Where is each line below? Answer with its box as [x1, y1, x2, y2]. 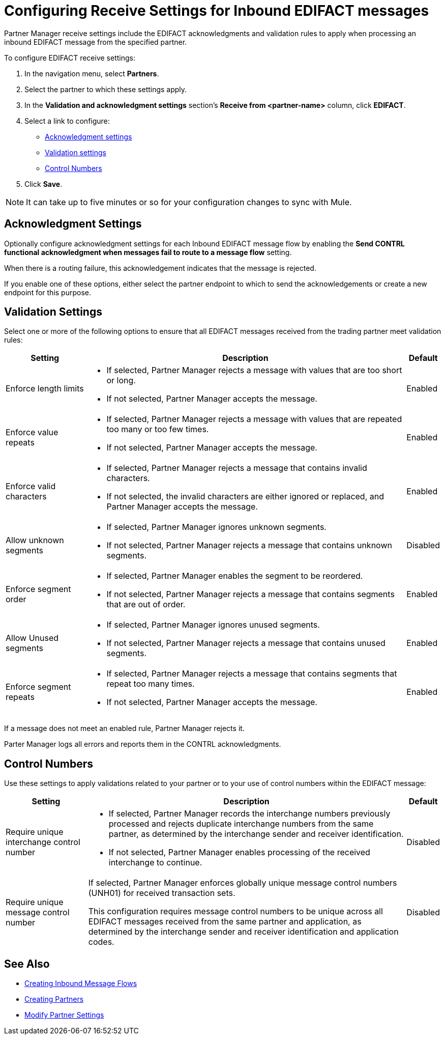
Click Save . [24, 179, 63, 188]
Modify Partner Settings [24, 1010, 104, 1020]
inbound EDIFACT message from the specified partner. [4, 37, 187, 46]
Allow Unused [6, 633, 59, 643]
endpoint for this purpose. [4, 288, 91, 297]
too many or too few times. [106, 424, 209, 435]
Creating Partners [24, 995, 84, 1004]
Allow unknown [6, 535, 64, 546]
